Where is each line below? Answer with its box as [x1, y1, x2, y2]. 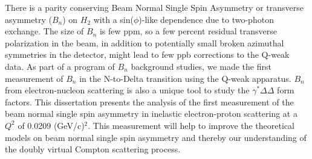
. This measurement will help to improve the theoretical [88, 119, 294, 131]
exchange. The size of [5, 25, 84, 37]
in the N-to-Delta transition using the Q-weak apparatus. [79, 72, 291, 84]
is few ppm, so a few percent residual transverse [99, 25, 277, 37]
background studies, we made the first [131, 60, 271, 72]
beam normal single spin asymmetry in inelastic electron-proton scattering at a [5, 107, 297, 120]
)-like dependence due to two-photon [138, 13, 274, 25]
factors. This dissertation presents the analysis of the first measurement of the [5, 95, 294, 108]
